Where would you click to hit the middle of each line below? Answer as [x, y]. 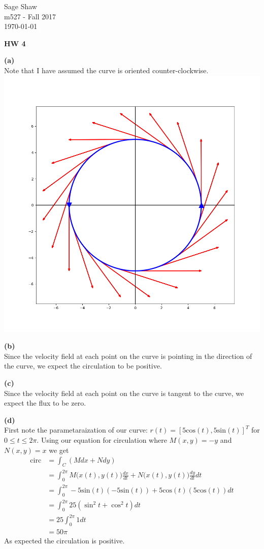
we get [59, 450]
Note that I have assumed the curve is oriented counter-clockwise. [106, 70]
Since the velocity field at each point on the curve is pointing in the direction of [128, 356]
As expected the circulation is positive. [64, 541]
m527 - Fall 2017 [30, 16]
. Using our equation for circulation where [102, 439]
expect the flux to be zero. [45, 403]
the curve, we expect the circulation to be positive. [83, 366]
